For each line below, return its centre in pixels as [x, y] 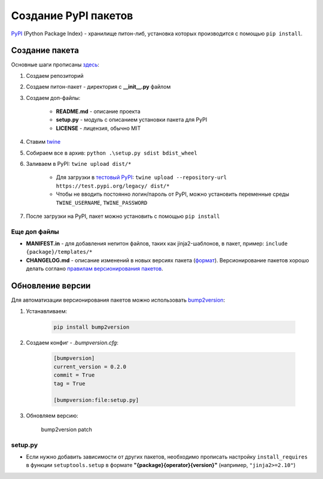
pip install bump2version [92, 327]
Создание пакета [45, 51]
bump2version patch [66, 429]
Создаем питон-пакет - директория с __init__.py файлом [98, 87]
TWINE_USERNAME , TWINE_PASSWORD [102, 202]
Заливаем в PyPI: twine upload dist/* [79, 163]
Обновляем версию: [52, 416]
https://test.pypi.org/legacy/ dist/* [113, 186]
